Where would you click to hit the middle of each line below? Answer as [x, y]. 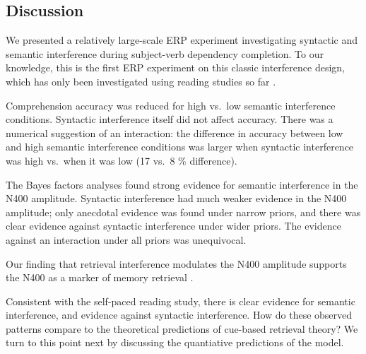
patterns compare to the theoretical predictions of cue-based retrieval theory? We [182, 328]
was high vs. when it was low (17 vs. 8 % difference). [122, 160]
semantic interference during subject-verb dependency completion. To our [165, 53]
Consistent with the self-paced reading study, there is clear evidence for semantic [181, 301]
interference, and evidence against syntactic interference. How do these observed [179, 315]
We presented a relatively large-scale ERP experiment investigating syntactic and [182, 40]
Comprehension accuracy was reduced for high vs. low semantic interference [171, 105]
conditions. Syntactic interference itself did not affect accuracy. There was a [170, 119]
